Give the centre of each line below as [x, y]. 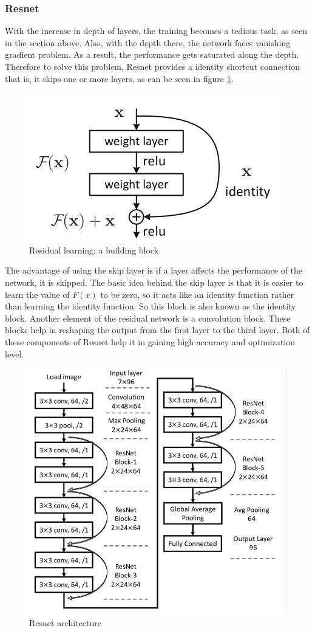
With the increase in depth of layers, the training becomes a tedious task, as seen [156, 31]
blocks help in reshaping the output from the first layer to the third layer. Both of [157, 330]
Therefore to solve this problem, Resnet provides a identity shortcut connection [153, 66]
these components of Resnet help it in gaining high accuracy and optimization [150, 341]
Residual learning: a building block [94, 250]
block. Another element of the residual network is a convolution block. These [148, 318]
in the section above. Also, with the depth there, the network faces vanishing [148, 42]
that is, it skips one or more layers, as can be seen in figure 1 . [119, 78]
